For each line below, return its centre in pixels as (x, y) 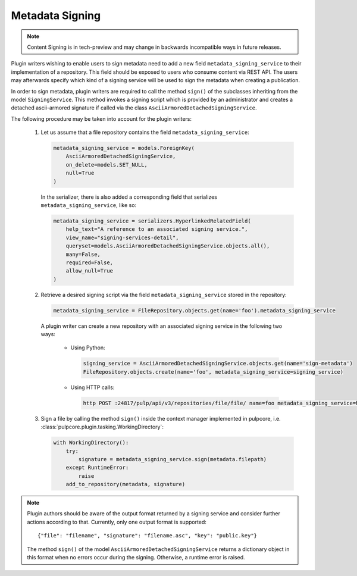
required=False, (89, 262)
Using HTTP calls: (93, 387)
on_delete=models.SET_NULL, (107, 165)
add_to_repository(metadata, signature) (126, 484)
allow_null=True (89, 271)
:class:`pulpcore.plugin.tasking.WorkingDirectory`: (102, 427)
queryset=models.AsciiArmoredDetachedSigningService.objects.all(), (168, 246)
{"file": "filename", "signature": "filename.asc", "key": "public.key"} (148, 536)
